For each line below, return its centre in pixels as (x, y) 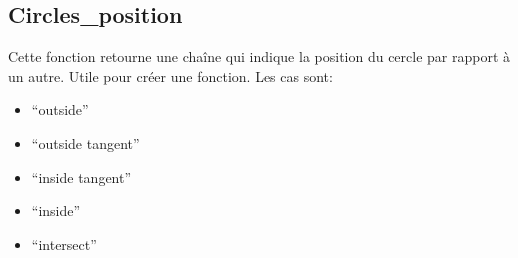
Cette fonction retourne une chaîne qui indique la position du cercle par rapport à (259, 56)
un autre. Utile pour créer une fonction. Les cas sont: (170, 75)
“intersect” (64, 243)
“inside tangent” (81, 176)
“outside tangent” (85, 142)
